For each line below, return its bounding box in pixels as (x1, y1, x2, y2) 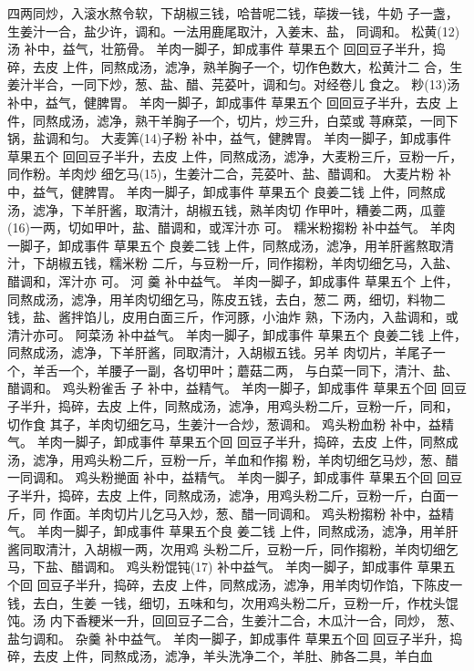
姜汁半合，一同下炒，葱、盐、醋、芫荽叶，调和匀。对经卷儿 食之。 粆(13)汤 (7, 75, 460, 94)
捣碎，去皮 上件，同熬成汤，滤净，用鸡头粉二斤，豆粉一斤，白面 (57, 486, 446, 505)
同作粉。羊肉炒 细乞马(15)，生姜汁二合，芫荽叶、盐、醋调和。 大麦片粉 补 (7, 164, 451, 183)
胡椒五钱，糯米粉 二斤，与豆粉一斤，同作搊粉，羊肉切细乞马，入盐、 (45, 253, 459, 273)
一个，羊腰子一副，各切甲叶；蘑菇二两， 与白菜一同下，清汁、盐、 (57, 360, 459, 379)
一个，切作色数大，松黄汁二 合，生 (253, 57, 463, 76)
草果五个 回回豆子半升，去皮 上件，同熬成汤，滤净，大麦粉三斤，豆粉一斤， (7, 146, 463, 165)
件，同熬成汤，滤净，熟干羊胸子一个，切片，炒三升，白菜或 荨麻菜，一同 (7, 110, 446, 129)
